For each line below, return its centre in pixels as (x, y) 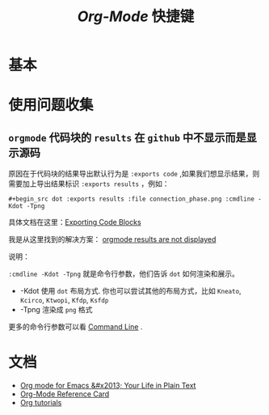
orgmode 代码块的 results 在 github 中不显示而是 (127, 137)
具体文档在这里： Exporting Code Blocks (75, 222)
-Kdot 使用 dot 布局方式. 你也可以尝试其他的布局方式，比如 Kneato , (130, 291)
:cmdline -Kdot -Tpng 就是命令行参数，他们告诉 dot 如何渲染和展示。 (124, 274)
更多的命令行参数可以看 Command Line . (76, 327)
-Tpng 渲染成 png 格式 (56, 310)
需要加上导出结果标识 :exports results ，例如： (89, 184)
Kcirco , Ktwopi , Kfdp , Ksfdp (64, 300)
